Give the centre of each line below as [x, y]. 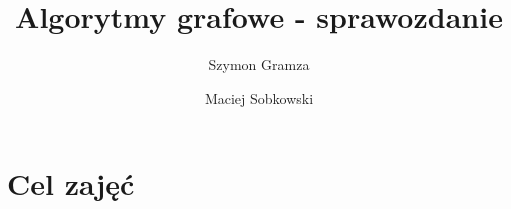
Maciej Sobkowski [259, 97]
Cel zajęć [71, 183]
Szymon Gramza [259, 64]
